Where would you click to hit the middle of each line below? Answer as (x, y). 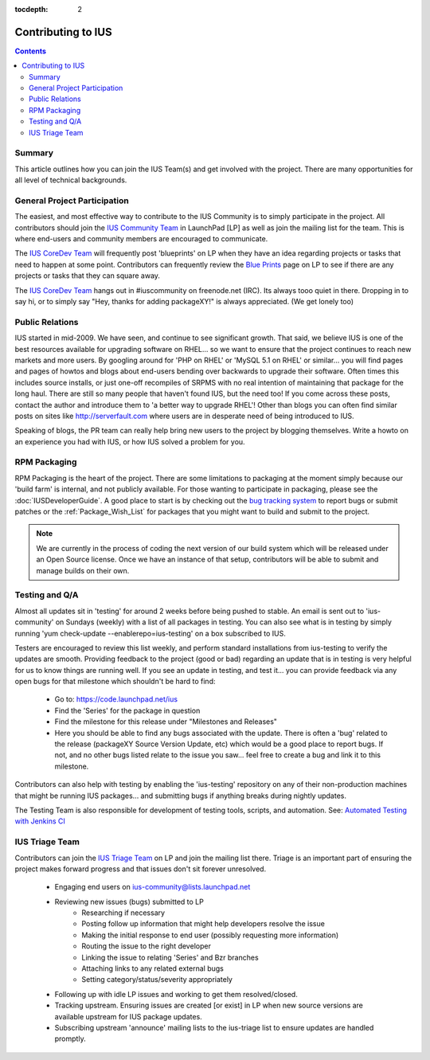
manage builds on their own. (83, 570)
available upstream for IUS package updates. (128, 1016)
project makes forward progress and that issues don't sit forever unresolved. (141, 869)
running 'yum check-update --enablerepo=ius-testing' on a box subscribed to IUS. (150, 633)
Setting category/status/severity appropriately (157, 980)
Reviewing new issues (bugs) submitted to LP (129, 902)
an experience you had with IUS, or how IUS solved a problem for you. (130, 441)
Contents (31, 51)
